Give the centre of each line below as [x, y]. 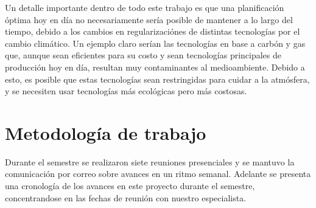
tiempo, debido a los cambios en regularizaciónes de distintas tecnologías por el [153, 31]
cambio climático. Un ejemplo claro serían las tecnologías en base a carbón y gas [155, 43]
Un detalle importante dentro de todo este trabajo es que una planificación [145, 7]
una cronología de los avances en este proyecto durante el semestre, [130, 186]
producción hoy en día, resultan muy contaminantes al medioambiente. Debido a [155, 67]
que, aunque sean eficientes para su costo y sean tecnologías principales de [143, 55]
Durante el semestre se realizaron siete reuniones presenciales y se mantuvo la [150, 161]
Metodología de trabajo [106, 132]
